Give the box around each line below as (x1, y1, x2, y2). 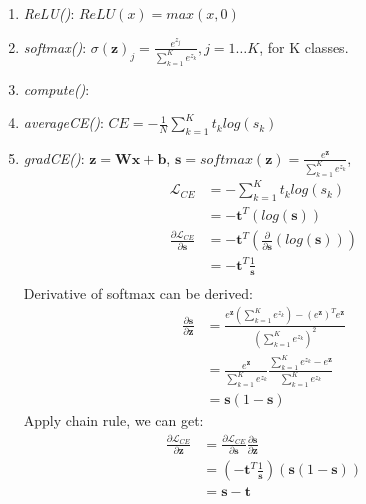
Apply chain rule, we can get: (23, 410, 204, 431)
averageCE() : (23, 112, 104, 133)
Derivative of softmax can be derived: (23, 282, 253, 303)
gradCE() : (23, 147, 85, 168)
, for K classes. (259, 36, 349, 57)
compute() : (23, 78, 90, 99)
